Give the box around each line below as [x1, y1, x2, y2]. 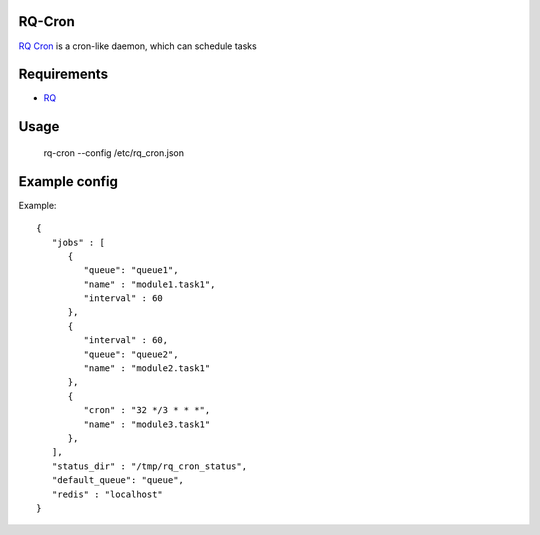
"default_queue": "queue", [51, 475, 185, 486]
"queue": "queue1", [83, 265, 179, 276]
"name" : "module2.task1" [83, 363, 211, 374]
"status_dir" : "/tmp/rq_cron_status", [51, 460, 248, 472]
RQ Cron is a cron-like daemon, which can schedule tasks [18, 40, 257, 52]
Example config [18, 173, 119, 190]
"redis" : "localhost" [51, 488, 164, 500]
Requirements [18, 66, 109, 83]
